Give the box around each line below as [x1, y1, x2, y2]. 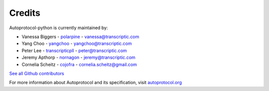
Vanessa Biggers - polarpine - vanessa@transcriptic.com [21, 34, 139, 40]
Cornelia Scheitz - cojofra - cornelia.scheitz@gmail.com [21, 61, 137, 67]
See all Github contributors [9, 70, 64, 76]
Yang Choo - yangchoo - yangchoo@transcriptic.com [21, 41, 132, 46]
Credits [9, 7, 41, 18]
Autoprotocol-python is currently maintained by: [9, 25, 108, 31]
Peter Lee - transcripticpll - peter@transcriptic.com [21, 47, 127, 53]
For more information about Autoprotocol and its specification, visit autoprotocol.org [9, 80, 182, 86]
